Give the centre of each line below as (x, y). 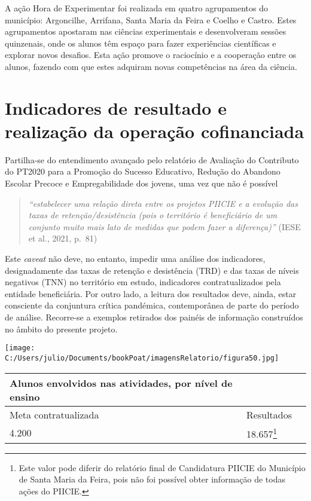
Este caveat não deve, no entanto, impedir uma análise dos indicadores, (135, 259)
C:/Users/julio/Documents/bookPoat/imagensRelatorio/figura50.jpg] (142, 358)
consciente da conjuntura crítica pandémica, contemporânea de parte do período (152, 305)
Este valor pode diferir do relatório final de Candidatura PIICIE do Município (162, 467)
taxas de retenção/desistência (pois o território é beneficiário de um (153, 215)
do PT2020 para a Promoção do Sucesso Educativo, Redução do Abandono (143, 171)
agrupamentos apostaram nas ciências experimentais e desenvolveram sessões (146, 31)
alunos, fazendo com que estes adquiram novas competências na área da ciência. (151, 66)
